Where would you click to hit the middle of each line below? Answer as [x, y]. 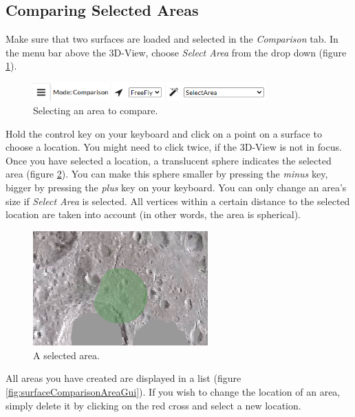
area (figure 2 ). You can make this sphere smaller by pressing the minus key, [167, 174]
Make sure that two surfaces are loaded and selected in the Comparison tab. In [172, 39]
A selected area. [66, 355]
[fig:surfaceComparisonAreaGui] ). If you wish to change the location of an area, [173, 392]
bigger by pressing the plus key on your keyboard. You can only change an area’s [176, 187]
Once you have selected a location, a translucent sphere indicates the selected [169, 160]
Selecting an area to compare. [96, 110]
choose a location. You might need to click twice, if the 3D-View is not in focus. [174, 147]
